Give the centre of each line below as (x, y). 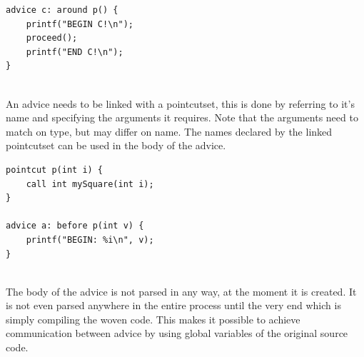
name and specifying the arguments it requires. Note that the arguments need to (182, 117)
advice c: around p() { (62, 10)
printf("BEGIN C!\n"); (80, 24)
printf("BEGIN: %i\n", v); (90, 240)
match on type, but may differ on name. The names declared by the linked (169, 131)
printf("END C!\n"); (75, 52)
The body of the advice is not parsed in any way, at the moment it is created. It (181, 291)
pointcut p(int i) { (55, 170)
